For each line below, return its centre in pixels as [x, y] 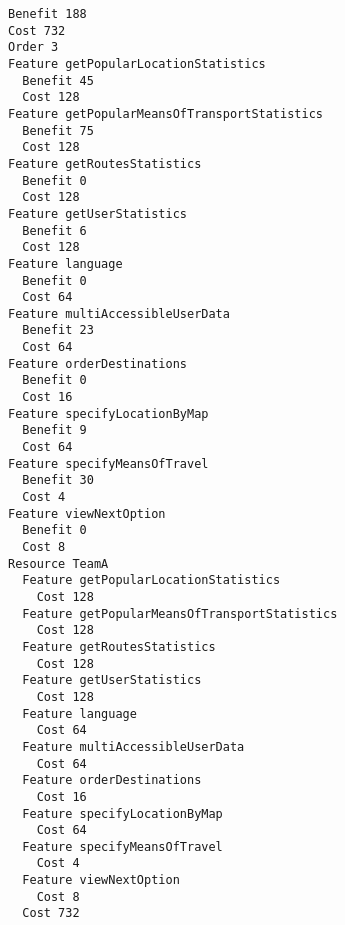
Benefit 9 [54, 430]
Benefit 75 [58, 130]
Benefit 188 [47, 14]
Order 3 [33, 47]
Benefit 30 [58, 480]
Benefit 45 [58, 80]
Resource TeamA [58, 563]
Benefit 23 [58, 330]
